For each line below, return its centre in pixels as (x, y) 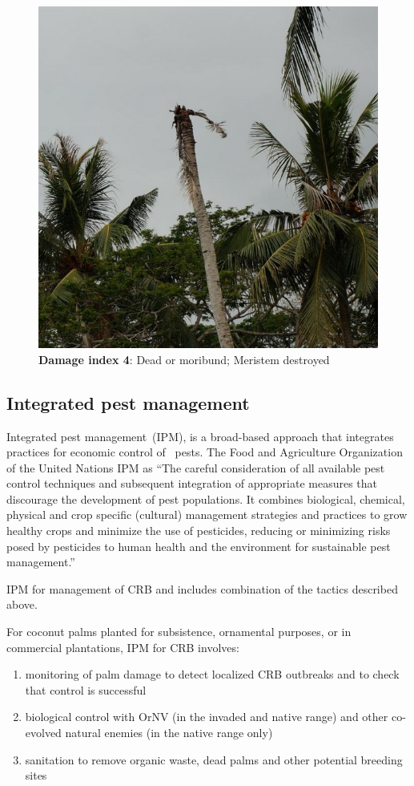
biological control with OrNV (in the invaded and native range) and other (207, 717)
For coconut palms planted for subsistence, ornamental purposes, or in (179, 632)
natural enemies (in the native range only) (169, 733)
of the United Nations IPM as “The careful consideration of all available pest (196, 467)
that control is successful (86, 689)
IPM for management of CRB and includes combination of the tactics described (202, 588)
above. (22, 604)
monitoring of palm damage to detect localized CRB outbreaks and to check (212, 674)
